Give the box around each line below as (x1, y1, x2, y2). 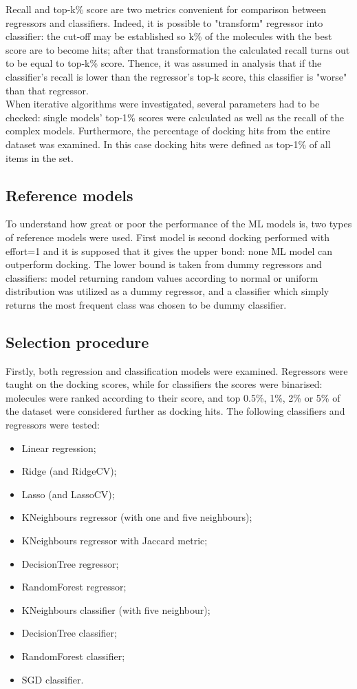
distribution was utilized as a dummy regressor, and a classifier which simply (6, 284, 329, 298)
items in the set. (6, 150, 74, 165)
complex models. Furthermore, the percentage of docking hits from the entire (6, 123, 330, 138)
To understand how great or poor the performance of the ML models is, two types (6, 216, 352, 231)
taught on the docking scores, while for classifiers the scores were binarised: (6, 377, 323, 391)
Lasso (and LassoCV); (21, 486, 115, 501)
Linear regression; (21, 440, 96, 455)
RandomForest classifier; (21, 649, 125, 663)
